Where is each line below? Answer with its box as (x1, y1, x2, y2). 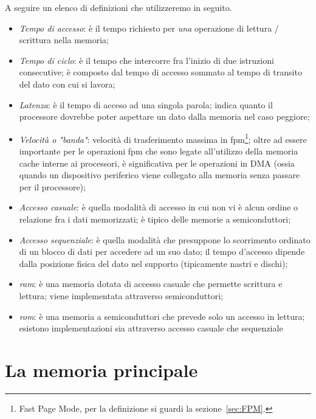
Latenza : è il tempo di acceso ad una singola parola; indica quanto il (19, 98, 273, 111)
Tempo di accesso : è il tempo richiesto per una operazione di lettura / (19, 21, 279, 34)
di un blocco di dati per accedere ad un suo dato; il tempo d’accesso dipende (19, 245, 305, 258)
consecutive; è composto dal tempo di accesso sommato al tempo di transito (19, 66, 302, 78)
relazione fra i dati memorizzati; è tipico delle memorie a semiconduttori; (19, 212, 291, 225)
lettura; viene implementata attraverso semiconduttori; (19, 289, 223, 302)
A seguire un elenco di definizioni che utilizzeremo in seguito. (5, 1, 232, 13)
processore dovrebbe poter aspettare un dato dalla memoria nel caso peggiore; (19, 110, 310, 123)
